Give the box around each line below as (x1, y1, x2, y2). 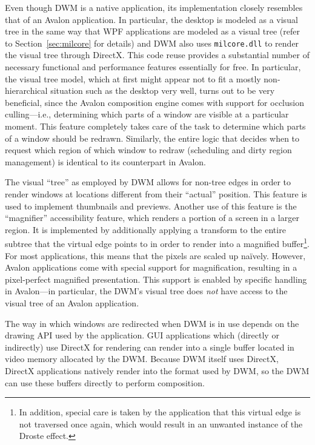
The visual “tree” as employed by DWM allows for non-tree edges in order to (5, 176, 291, 188)
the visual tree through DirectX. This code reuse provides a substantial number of (5, 48, 310, 61)
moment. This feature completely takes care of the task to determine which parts (5, 120, 306, 132)
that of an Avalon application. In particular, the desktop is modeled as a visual (5, 13, 298, 25)
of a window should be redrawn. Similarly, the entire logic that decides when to (5, 131, 300, 144)
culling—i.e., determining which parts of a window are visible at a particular (5, 108, 289, 120)
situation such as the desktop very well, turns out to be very (50, 84, 275, 97)
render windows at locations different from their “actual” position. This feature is (5, 187, 307, 200)
